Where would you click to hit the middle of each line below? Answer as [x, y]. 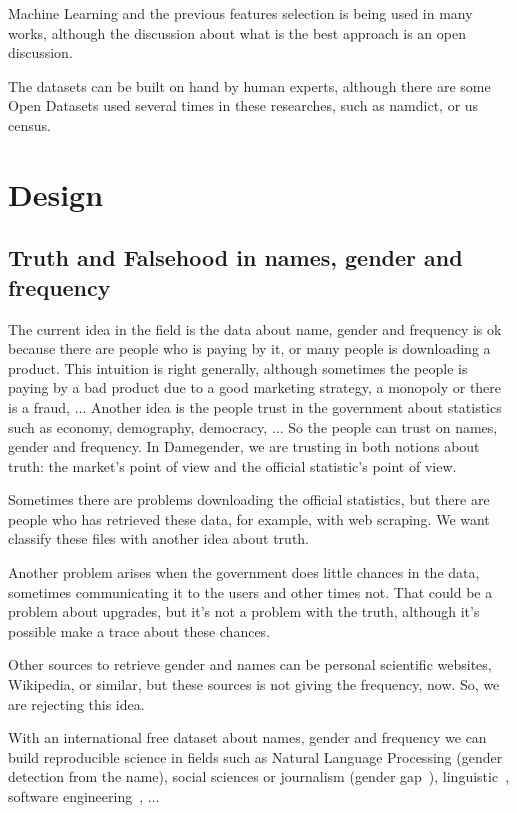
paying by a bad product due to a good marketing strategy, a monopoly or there [255, 387]
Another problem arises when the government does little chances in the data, [244, 572]
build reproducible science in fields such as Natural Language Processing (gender [255, 756]
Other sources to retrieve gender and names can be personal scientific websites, [250, 664]
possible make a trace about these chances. [139, 630]
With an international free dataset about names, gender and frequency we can [247, 737]
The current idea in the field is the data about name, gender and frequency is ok [255, 328]
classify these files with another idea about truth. [159, 538]
